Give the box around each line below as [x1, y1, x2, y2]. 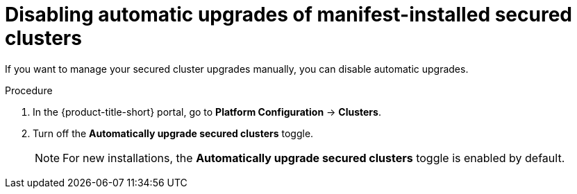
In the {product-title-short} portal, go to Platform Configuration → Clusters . [33, 105, 381, 118]
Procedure [5, 84, 53, 96]
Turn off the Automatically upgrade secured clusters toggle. [33, 127, 314, 139]
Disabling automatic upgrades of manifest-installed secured [5, 3, 572, 26]
